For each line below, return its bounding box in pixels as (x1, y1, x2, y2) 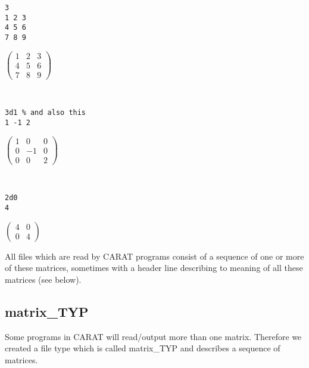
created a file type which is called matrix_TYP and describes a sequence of (5, 342, 280, 354)
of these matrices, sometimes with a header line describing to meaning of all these (5, 261, 303, 274)
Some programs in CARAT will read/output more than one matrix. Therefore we (5, 330, 302, 342)
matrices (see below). (5, 273, 82, 285)
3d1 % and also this (5, 108, 86, 117)
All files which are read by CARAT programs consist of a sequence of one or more (5, 250, 304, 262)
